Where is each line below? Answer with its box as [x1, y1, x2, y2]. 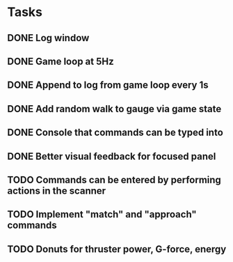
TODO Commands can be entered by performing [7, 174, 221, 185]
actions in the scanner [7, 185, 106, 196]
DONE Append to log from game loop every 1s [7, 79, 209, 91]
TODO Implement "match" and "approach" [7, 208, 197, 220]
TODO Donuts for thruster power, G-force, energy [7, 243, 227, 255]
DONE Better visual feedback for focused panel [7, 151, 216, 162]
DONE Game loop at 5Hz [7, 55, 114, 67]
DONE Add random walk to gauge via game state [7, 102, 222, 115]
